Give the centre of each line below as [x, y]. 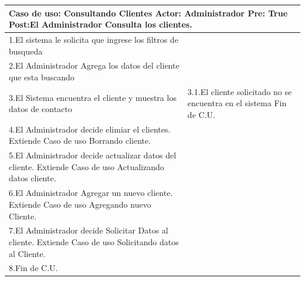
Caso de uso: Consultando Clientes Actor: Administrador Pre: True [148, 13]
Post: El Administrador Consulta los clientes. [101, 24]
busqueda [26, 51]
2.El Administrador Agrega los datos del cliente [94, 65]
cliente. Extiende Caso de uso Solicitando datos [94, 241]
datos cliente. [33, 178]
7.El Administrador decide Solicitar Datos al [89, 230]
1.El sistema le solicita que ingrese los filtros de [94, 39]
